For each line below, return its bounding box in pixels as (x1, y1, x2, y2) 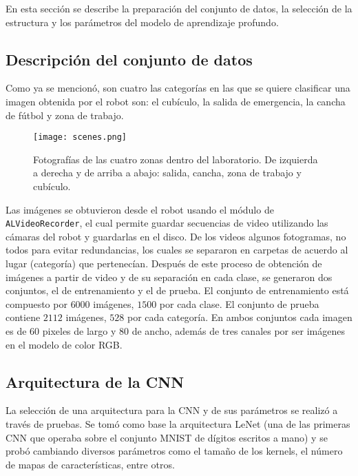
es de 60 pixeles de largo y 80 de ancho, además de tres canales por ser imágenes (6, 324, 345, 338)
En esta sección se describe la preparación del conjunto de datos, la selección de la (6, 1, 352, 15)
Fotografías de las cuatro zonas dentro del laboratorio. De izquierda (33, 152, 318, 166)
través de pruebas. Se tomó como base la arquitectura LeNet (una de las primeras (6, 417, 350, 431)
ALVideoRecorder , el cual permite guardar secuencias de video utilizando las (6, 216, 328, 230)
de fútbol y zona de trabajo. (6, 107, 124, 122)
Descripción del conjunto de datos (6, 48, 253, 70)
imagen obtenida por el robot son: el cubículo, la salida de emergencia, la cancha (6, 94, 346, 108)
